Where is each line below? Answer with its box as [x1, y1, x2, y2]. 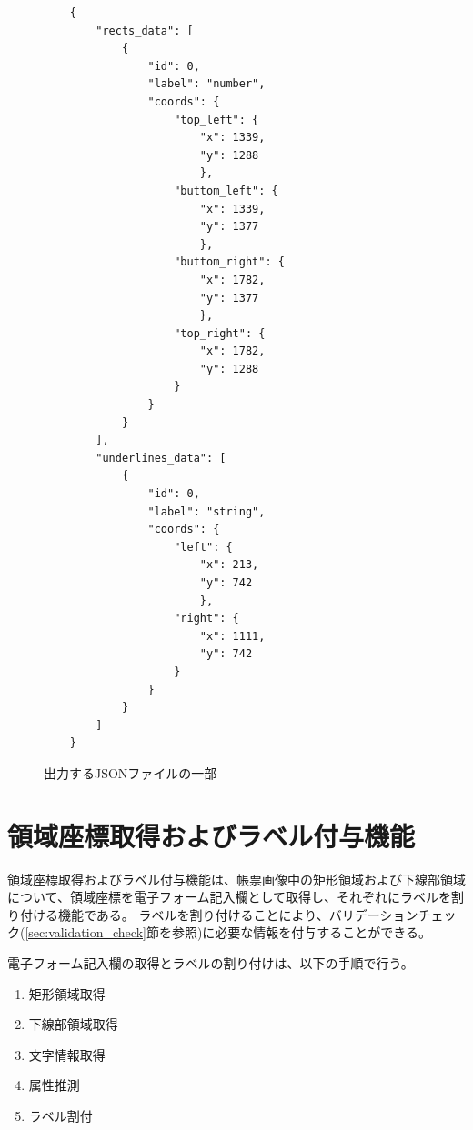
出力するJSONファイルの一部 [44, 763, 217, 782]
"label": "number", [147, 77, 266, 91]
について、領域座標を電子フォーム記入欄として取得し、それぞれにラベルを [7, 887, 452, 906]
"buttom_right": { [174, 255, 285, 269]
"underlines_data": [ [96, 451, 226, 465]
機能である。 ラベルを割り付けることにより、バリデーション [57, 905, 418, 924]
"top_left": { [174, 113, 259, 126]
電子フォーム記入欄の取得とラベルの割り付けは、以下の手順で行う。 [7, 954, 414, 973]
